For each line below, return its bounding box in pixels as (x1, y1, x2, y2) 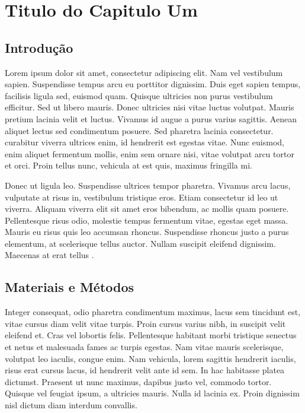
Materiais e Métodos (5, 278, 134, 296)
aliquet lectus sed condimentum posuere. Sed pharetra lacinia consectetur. (5, 124, 274, 136)
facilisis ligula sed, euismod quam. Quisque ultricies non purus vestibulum (5, 89, 273, 101)
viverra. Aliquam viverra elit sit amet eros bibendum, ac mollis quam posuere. (5, 202, 289, 215)
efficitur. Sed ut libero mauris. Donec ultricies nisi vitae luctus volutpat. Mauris (5, 101, 294, 113)
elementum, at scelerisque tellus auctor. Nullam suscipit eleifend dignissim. (5, 237, 276, 249)
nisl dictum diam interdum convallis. (5, 399, 137, 411)
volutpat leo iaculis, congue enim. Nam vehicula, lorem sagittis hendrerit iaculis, (5, 352, 296, 364)
